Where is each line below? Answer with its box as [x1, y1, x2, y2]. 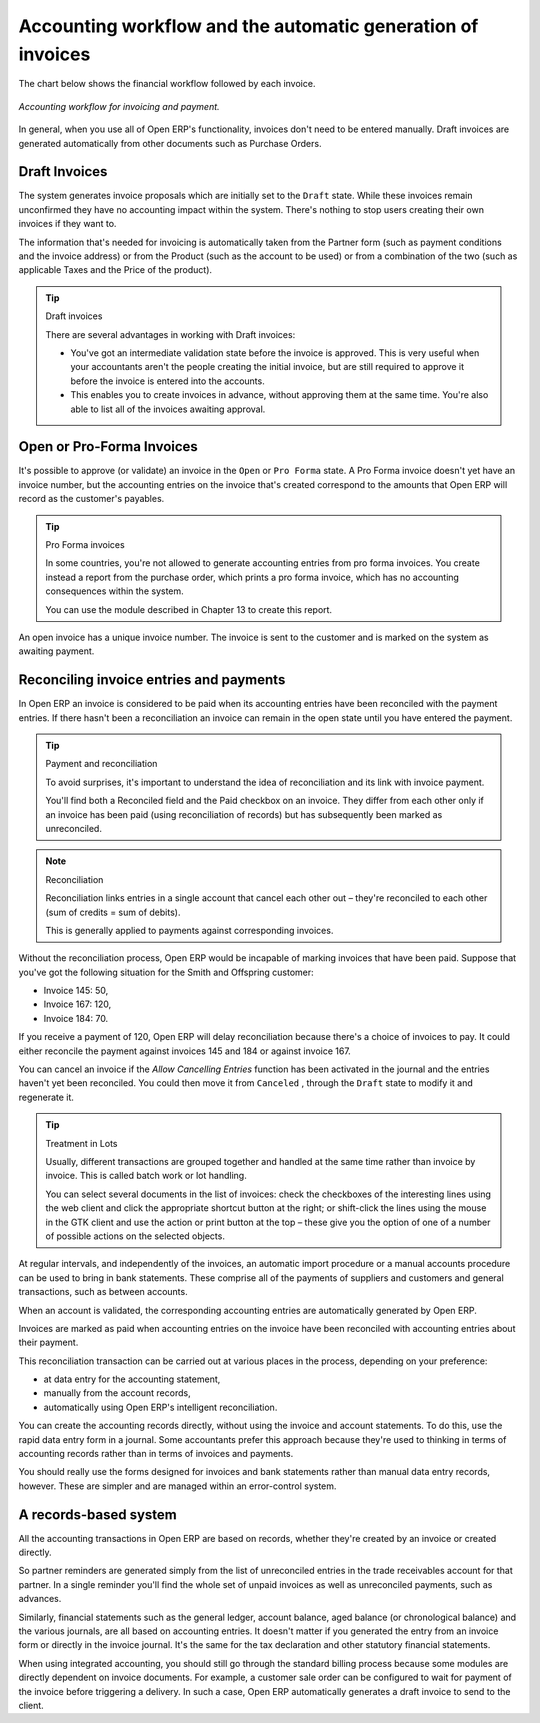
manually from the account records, [43, 1387, 191, 1399]
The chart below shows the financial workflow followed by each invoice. [18, 78, 316, 90]
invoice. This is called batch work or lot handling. [45, 1170, 247, 1182]
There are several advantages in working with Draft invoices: [45, 328, 296, 340]
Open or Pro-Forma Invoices [18, 438, 199, 455]
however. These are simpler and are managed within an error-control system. [18, 1480, 337, 1492]
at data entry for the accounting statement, [43, 1373, 221, 1385]
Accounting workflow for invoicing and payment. [18, 100, 220, 112]
